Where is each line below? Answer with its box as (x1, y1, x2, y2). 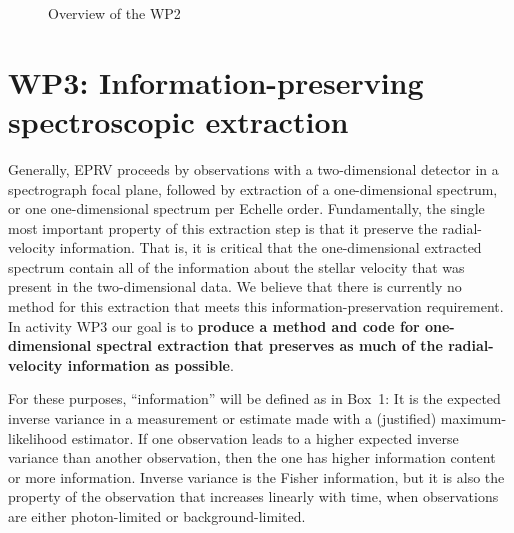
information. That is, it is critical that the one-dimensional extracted (59, 237, 482, 258)
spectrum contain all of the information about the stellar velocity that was (8, 256, 465, 277)
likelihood (8, 427, 68, 448)
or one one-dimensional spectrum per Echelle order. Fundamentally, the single (8, 198, 485, 219)
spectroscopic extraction (8, 100, 349, 141)
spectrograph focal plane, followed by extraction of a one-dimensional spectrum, (8, 178, 498, 199)
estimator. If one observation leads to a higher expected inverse (71, 427, 459, 448)
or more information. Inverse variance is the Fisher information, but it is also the (8, 466, 505, 487)
